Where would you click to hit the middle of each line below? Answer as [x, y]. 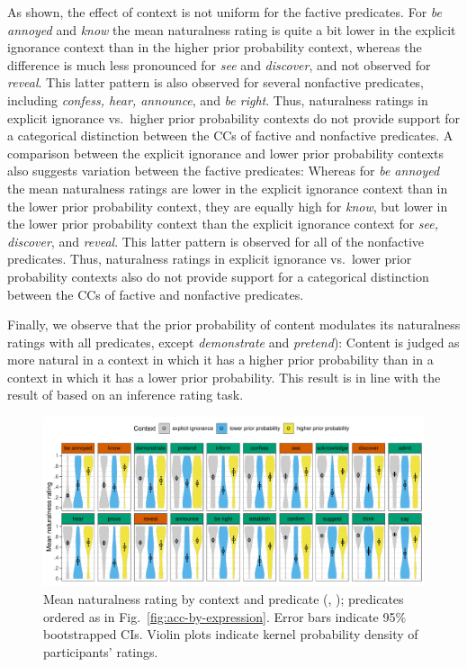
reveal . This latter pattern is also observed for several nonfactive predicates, [216, 82]
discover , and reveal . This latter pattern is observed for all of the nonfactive [216, 241]
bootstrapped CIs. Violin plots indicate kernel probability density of [231, 634]
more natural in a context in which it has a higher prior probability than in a [220, 360]
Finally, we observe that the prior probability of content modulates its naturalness [234, 324]
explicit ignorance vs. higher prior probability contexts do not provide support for [234, 117]
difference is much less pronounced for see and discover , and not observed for [219, 64]
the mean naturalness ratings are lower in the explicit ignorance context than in [228, 188]
